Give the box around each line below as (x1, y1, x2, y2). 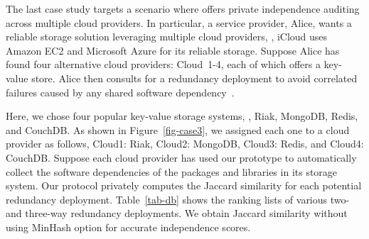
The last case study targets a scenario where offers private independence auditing (6, 1, 360, 16)
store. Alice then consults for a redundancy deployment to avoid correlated (31, 70, 358, 85)
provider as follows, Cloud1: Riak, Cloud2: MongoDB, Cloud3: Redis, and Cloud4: (6, 136, 364, 151)
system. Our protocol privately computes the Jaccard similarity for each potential (6, 178, 362, 193)
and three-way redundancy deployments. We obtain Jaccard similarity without (6, 206, 348, 221)
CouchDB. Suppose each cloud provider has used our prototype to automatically (6, 150, 357, 165)
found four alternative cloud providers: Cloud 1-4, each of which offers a (6, 57, 321, 72)
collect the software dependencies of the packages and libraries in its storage (6, 164, 338, 179)
